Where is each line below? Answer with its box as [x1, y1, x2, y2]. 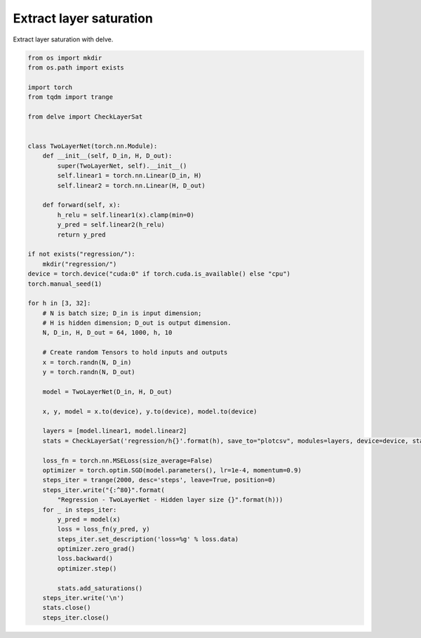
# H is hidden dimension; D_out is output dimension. [42, 319, 232, 327]
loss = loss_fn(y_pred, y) [57, 525, 150, 533]
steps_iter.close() [42, 613, 110, 621]
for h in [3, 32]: [27, 299, 91, 307]
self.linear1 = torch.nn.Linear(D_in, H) [57, 172, 202, 180]
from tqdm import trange [27, 93, 114, 101]
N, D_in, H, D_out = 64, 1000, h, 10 [42, 328, 173, 337]
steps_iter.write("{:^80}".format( [42, 486, 165, 494]
